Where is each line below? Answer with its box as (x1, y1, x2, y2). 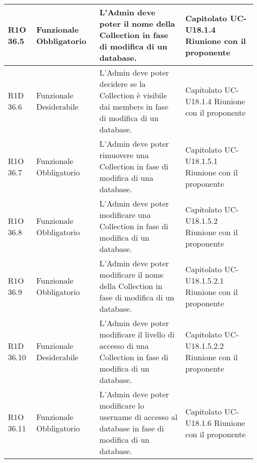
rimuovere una (99, 149, 149, 161)
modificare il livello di (99, 329, 174, 340)
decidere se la (99, 78, 146, 89)
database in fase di (99, 422, 164, 434)
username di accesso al (99, 411, 177, 422)
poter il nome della (99, 18, 175, 29)
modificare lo (99, 400, 144, 411)
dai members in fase (99, 101, 169, 112)
